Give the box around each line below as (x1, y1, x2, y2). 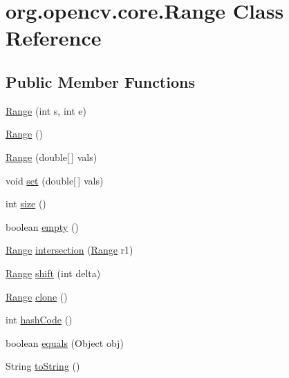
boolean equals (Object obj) (6, 335, 124, 350)
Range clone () (6, 289, 68, 303)
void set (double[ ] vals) (6, 173, 104, 187)
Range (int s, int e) (6, 103, 86, 117)
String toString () (6, 359, 80, 373)
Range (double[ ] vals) (6, 149, 97, 164)
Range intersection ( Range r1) (6, 243, 133, 257)
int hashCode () (6, 312, 73, 327)
